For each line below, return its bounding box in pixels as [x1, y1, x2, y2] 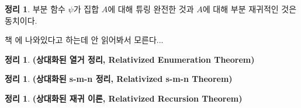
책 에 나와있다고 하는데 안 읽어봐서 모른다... [5, 34, 164, 46]
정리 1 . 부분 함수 [5, 3, 65, 15]
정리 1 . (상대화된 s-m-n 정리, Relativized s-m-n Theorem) [5, 73, 233, 85]
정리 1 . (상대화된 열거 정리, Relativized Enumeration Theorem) [5, 53, 255, 65]
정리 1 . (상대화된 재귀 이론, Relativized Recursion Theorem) [5, 92, 243, 104]
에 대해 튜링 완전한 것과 [108, 3, 194, 15]
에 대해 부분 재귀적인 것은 [202, 3, 297, 15]
